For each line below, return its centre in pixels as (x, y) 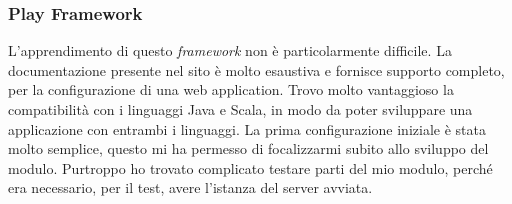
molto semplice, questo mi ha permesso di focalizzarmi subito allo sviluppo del (248, 148)
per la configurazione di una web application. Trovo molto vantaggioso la (231, 89)
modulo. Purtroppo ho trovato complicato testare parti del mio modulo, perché (250, 167)
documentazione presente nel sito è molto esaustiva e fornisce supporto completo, (256, 69)
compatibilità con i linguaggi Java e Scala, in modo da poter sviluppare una (240, 109)
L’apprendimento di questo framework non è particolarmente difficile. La (230, 50)
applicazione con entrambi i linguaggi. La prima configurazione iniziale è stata (247, 128)
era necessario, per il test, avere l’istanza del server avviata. (190, 187)
